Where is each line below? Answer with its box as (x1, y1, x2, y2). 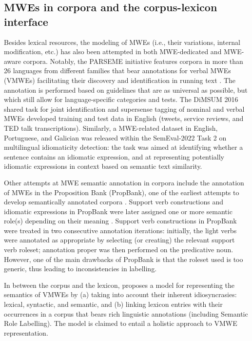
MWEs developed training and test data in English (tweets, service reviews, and (4, 113, 244, 123)
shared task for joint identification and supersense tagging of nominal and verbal (4, 103, 245, 114)
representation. (4, 327, 48, 338)
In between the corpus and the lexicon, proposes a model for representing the (4, 280, 234, 290)
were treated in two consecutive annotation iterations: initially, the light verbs (4, 225, 237, 235)
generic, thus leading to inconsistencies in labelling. (4, 263, 157, 274)
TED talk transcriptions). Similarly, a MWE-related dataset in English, (4, 122, 218, 133)
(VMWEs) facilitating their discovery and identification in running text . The (4, 75, 235, 85)
